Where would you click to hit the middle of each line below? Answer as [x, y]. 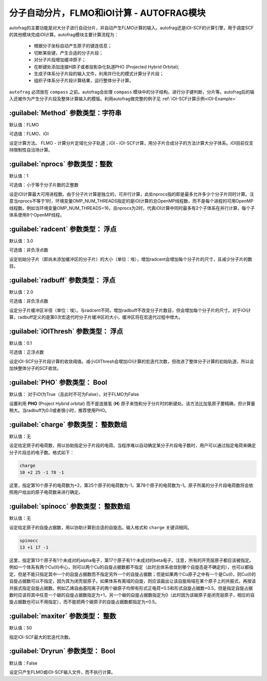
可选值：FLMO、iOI [29, 134]
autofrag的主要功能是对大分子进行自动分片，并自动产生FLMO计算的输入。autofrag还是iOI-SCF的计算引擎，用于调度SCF [132, 28]
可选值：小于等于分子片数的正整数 [44, 185]
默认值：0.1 [21, 343]
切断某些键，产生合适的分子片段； [68, 53]
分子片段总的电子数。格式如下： [42, 452]
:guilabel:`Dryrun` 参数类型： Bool [62, 651]
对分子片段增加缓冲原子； [60, 60]
